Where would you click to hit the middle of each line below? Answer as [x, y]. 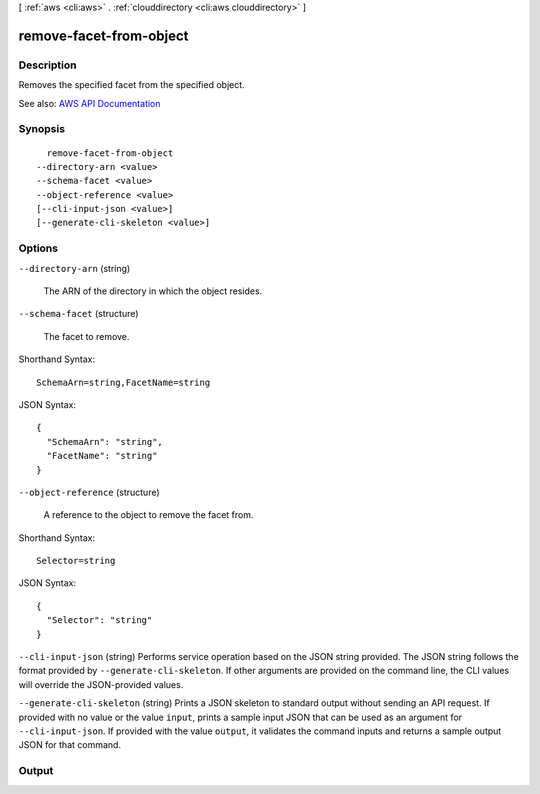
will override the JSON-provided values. [101, 684]
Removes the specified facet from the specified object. [131, 85]
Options [38, 248]
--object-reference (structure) [89, 492]
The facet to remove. [86, 336]
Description [47, 65]
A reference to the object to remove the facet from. [148, 515]
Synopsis [41, 129]
